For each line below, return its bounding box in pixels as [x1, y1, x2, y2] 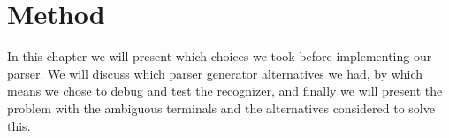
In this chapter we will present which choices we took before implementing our [7, 47, 432, 65]
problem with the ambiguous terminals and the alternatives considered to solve [7, 98, 435, 117]
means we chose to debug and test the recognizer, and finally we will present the [7, 81, 443, 100]
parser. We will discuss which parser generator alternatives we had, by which [7, 64, 423, 82]
